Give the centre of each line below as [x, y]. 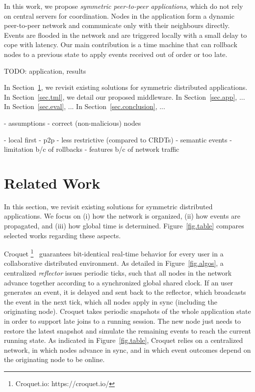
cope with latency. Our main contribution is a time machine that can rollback [121, 44]
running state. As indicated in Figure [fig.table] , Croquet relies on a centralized [124, 340]
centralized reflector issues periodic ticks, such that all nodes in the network [118, 273]
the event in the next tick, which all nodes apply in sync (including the [111, 301]
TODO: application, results [45, 70]
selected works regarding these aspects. [63, 235]
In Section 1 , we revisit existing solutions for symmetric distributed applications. [126, 87]
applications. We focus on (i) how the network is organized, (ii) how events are [122, 216]
